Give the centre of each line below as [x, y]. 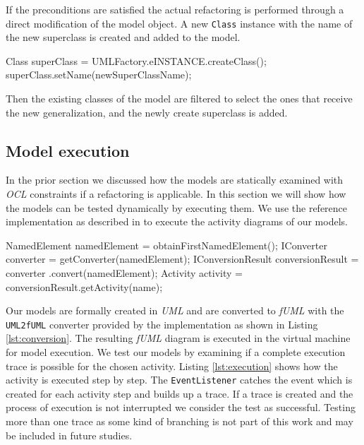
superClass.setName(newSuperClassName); [99, 75]
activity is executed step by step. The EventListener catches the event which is [179, 380]
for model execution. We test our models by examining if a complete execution [176, 352]
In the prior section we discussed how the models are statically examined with [175, 180]
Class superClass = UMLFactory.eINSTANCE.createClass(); [136, 60]
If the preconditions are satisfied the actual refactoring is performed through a [175, 9]
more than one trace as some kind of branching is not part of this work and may [180, 421]
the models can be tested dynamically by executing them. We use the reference [177, 207]
